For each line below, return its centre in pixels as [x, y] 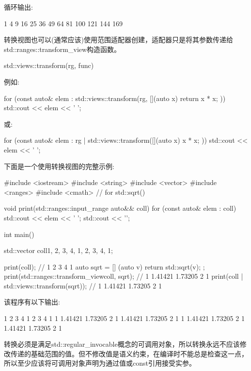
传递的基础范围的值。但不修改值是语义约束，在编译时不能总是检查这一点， [129, 353]
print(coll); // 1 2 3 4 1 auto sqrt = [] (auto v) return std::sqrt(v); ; [104, 266]
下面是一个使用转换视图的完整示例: [59, 166]
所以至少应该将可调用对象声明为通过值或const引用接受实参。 [100, 363]
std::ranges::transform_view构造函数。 [63, 49]
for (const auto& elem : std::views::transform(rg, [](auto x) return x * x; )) [115, 98]
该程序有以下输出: [32, 302]
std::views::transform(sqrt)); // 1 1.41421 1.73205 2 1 [83, 285]
